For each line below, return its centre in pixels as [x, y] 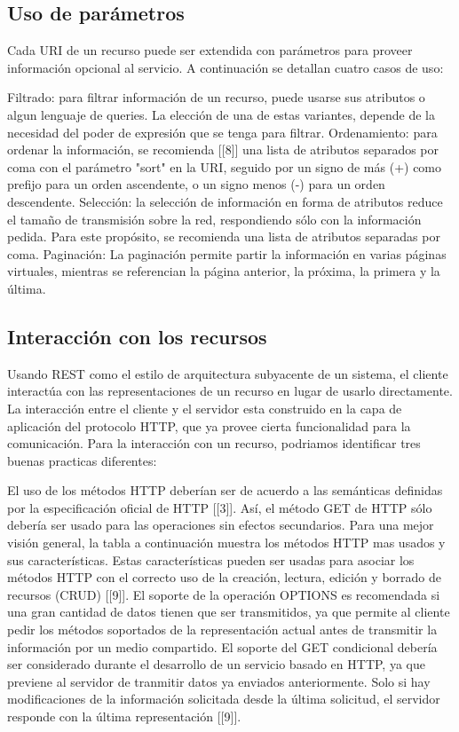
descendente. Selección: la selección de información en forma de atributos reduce [225, 201]
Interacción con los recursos [137, 336]
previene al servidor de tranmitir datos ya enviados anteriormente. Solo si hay [219, 681]
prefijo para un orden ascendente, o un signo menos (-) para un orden [196, 184]
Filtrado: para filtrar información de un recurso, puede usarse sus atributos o [216, 97]
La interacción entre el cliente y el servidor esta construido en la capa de [205, 408]
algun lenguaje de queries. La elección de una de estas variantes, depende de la [221, 114]
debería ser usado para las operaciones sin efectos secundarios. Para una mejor [221, 525]
